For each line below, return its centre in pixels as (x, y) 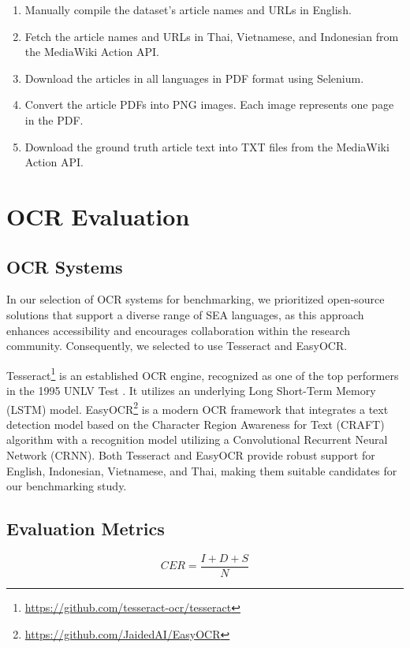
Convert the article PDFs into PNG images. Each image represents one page (209, 104)
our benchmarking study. (67, 486)
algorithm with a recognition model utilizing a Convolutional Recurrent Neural (197, 439)
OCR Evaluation (98, 216)
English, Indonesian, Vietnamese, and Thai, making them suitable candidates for (202, 470)
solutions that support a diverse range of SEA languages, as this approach (185, 314)
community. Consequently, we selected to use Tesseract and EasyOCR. (177, 346)
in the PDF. (54, 119)
